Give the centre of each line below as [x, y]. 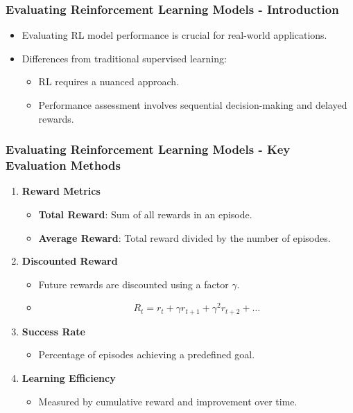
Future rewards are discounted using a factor [134, 284]
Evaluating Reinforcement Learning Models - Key [148, 149]
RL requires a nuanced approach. [109, 81]
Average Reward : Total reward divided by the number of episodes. [184, 237]
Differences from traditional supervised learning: [124, 58]
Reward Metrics [61, 191]
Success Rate [53, 331]
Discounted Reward [70, 261]
